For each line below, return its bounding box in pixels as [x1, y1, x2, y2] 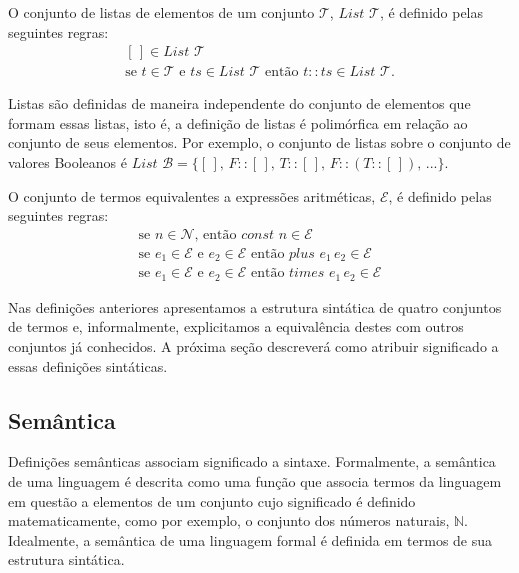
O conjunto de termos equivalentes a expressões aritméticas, [8, 185, 376, 206]
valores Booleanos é [8, 152, 127, 173]
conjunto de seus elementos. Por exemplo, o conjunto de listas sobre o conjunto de [8, 132, 511, 153]
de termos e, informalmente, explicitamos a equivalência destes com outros [8, 316, 464, 337]
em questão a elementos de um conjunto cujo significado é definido [8, 490, 416, 511]
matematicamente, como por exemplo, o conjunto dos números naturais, [8, 510, 450, 531]
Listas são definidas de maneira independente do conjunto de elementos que [8, 93, 471, 114]
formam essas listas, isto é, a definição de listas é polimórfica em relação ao [8, 112, 468, 133]
